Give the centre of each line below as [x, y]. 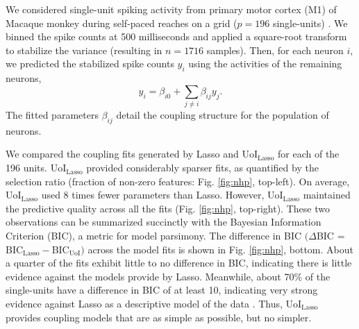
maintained [327, 195]
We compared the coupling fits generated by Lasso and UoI [132, 154]
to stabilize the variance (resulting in [84, 50]
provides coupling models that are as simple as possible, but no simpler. [159, 317]
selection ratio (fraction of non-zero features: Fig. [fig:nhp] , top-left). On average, [178, 181]
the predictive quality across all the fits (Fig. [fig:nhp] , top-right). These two [168, 208]
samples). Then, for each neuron [275, 50]
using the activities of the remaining [265, 64]
